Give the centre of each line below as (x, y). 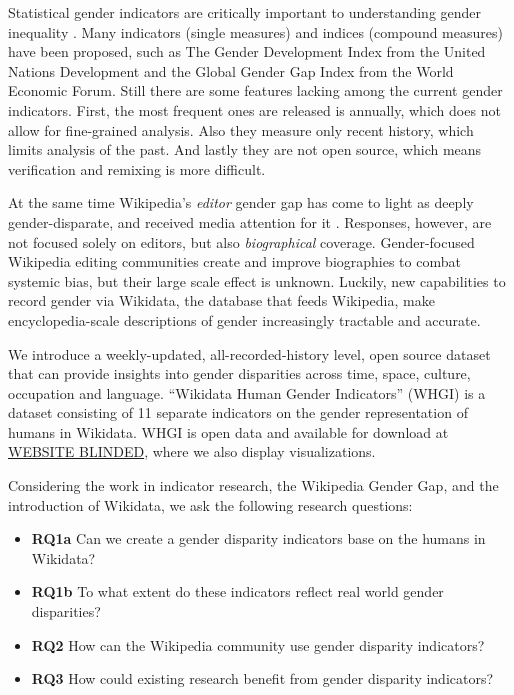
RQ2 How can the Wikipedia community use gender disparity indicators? (258, 644)
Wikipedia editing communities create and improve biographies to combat (234, 261)
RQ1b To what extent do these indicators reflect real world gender (237, 591)
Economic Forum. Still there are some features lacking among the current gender (255, 90)
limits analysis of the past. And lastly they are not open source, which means (245, 149)
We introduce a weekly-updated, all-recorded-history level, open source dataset (249, 353)
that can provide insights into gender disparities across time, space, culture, (239, 373)
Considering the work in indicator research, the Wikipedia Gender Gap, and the (253, 485)
